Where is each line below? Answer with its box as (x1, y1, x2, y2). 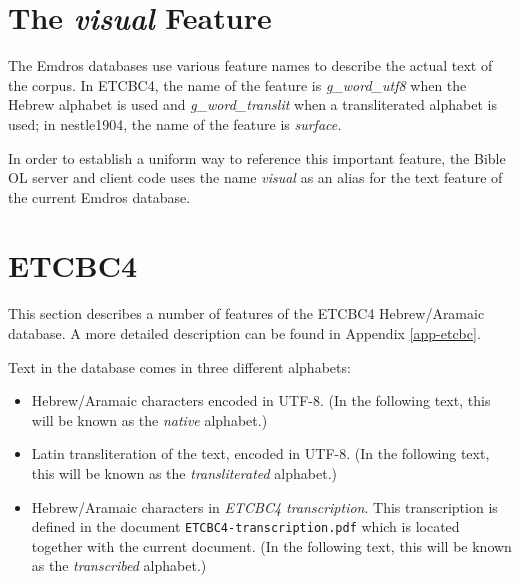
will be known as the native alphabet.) (31, 409, 268, 430)
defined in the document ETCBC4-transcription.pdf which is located (31, 516, 460, 537)
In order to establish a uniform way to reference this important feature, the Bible (8, 147, 506, 168)
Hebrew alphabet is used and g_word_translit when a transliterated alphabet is (8, 94, 497, 115)
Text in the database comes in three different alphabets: (8, 356, 351, 377)
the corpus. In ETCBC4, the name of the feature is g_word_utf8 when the (8, 74, 467, 95)
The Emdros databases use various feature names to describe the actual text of (8, 55, 493, 76)
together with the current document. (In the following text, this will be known (31, 535, 512, 556)
